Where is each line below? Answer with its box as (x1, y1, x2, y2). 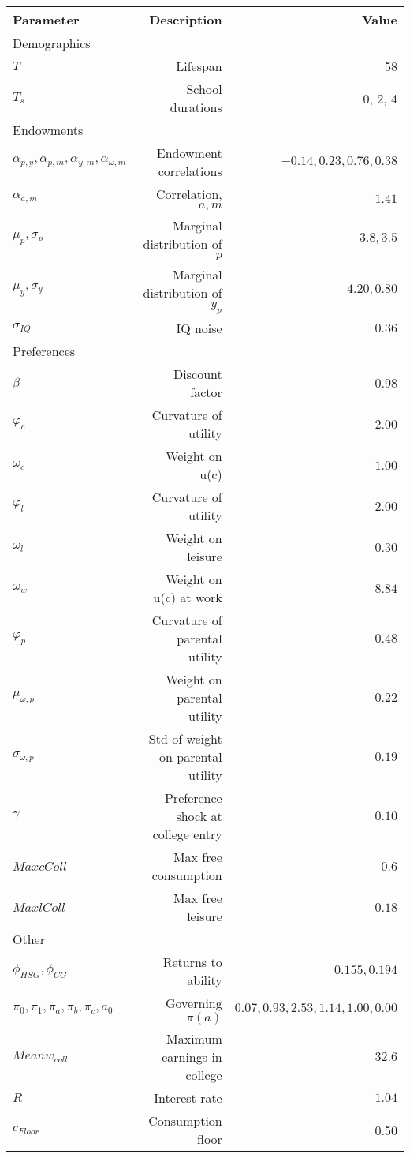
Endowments (13, 121, 84, 139)
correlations (158, 162, 222, 180)
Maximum (166, 1029, 222, 1048)
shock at (176, 807, 222, 826)
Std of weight (148, 729, 222, 748)
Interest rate (154, 1089, 222, 1107)
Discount (173, 365, 222, 384)
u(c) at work (153, 588, 222, 607)
